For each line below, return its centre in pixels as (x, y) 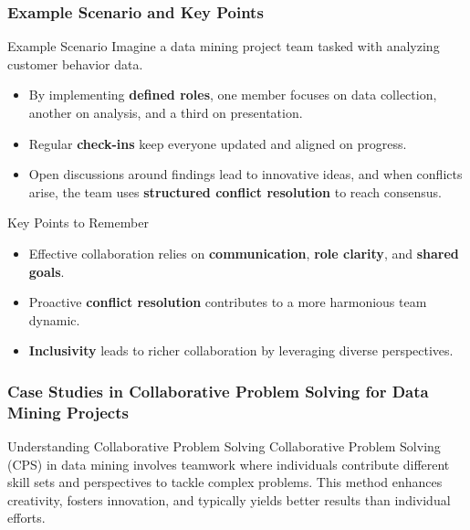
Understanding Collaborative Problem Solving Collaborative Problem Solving (224, 446)
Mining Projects (68, 412)
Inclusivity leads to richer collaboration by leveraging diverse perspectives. (241, 350)
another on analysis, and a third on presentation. (166, 112)
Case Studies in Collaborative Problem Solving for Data (218, 391)
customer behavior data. (75, 64)
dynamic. (54, 319)
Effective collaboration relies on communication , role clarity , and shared (244, 253)
